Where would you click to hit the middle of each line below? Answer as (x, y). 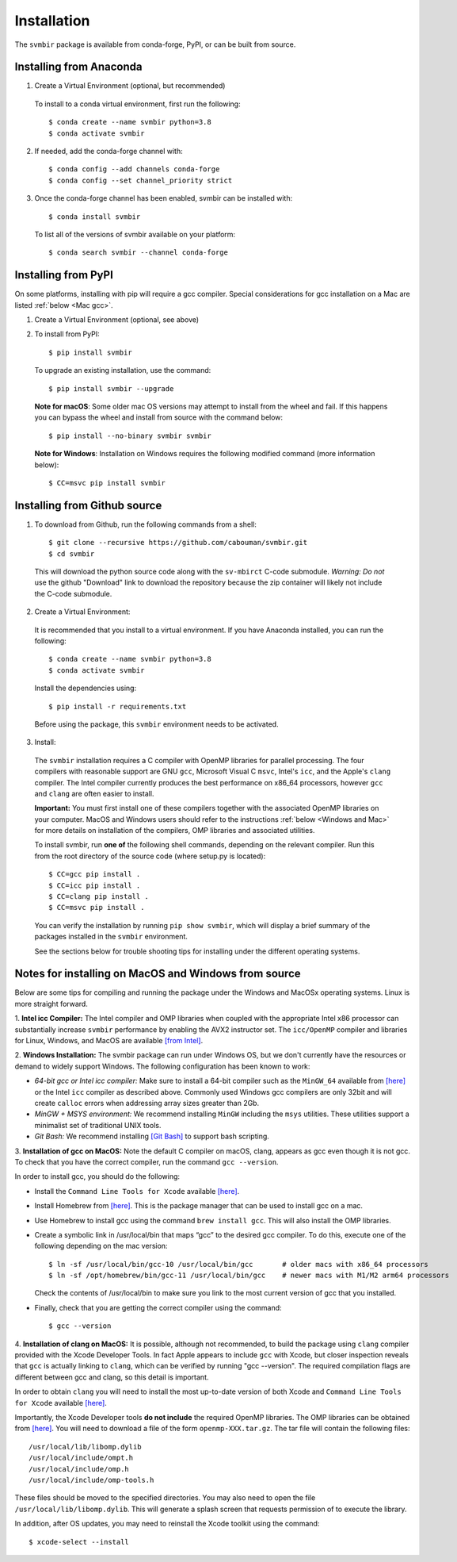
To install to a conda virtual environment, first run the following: (137, 104)
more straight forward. (51, 1004)
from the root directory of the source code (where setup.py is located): (150, 856)
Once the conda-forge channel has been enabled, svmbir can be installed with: (164, 198)
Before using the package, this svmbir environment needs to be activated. (156, 724)
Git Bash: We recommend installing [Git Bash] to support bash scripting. (152, 1136)
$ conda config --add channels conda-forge (134, 169)
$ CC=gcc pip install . (95, 874)
